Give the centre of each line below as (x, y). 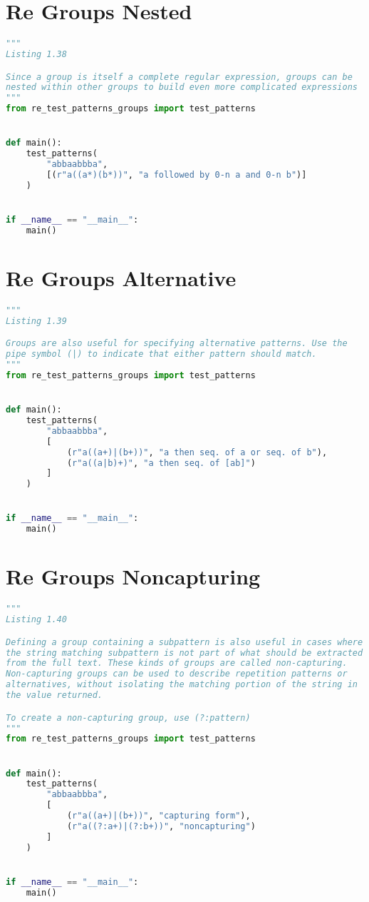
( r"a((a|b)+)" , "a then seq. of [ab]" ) (161, 463)
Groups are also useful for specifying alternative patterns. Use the (177, 344)
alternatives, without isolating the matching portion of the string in (182, 685)
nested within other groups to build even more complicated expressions (182, 87)
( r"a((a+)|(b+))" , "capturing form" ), (158, 816)
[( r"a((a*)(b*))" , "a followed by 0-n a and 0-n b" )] (177, 174)
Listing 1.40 (36, 620)
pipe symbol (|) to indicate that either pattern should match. (161, 354)
